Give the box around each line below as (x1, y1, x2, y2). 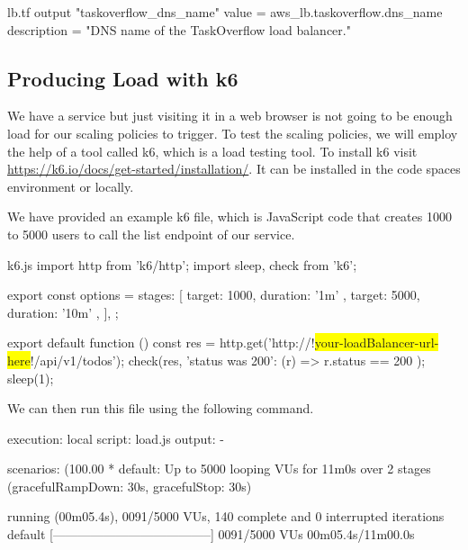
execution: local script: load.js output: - (7, 428, 224, 447)
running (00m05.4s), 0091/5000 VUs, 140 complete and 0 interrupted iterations (7, 507, 445, 526)
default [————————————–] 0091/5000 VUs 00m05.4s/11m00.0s (7, 525, 415, 544)
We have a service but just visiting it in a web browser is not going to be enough (7, 106, 453, 125)
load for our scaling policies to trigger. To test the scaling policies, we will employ (7, 123, 458, 142)
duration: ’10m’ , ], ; (7, 302, 119, 321)
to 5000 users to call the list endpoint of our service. (7, 224, 295, 243)
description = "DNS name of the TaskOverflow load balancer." (7, 20, 351, 39)
